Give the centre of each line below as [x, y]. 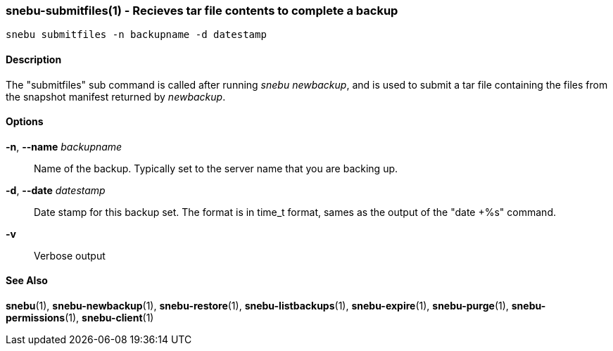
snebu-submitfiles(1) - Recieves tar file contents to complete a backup [202, 11]
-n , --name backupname [64, 146]
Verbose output [70, 255]
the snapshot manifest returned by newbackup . [116, 96]
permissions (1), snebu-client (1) [80, 318]
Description [34, 59]
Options [25, 122]
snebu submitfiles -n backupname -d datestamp [136, 35]
